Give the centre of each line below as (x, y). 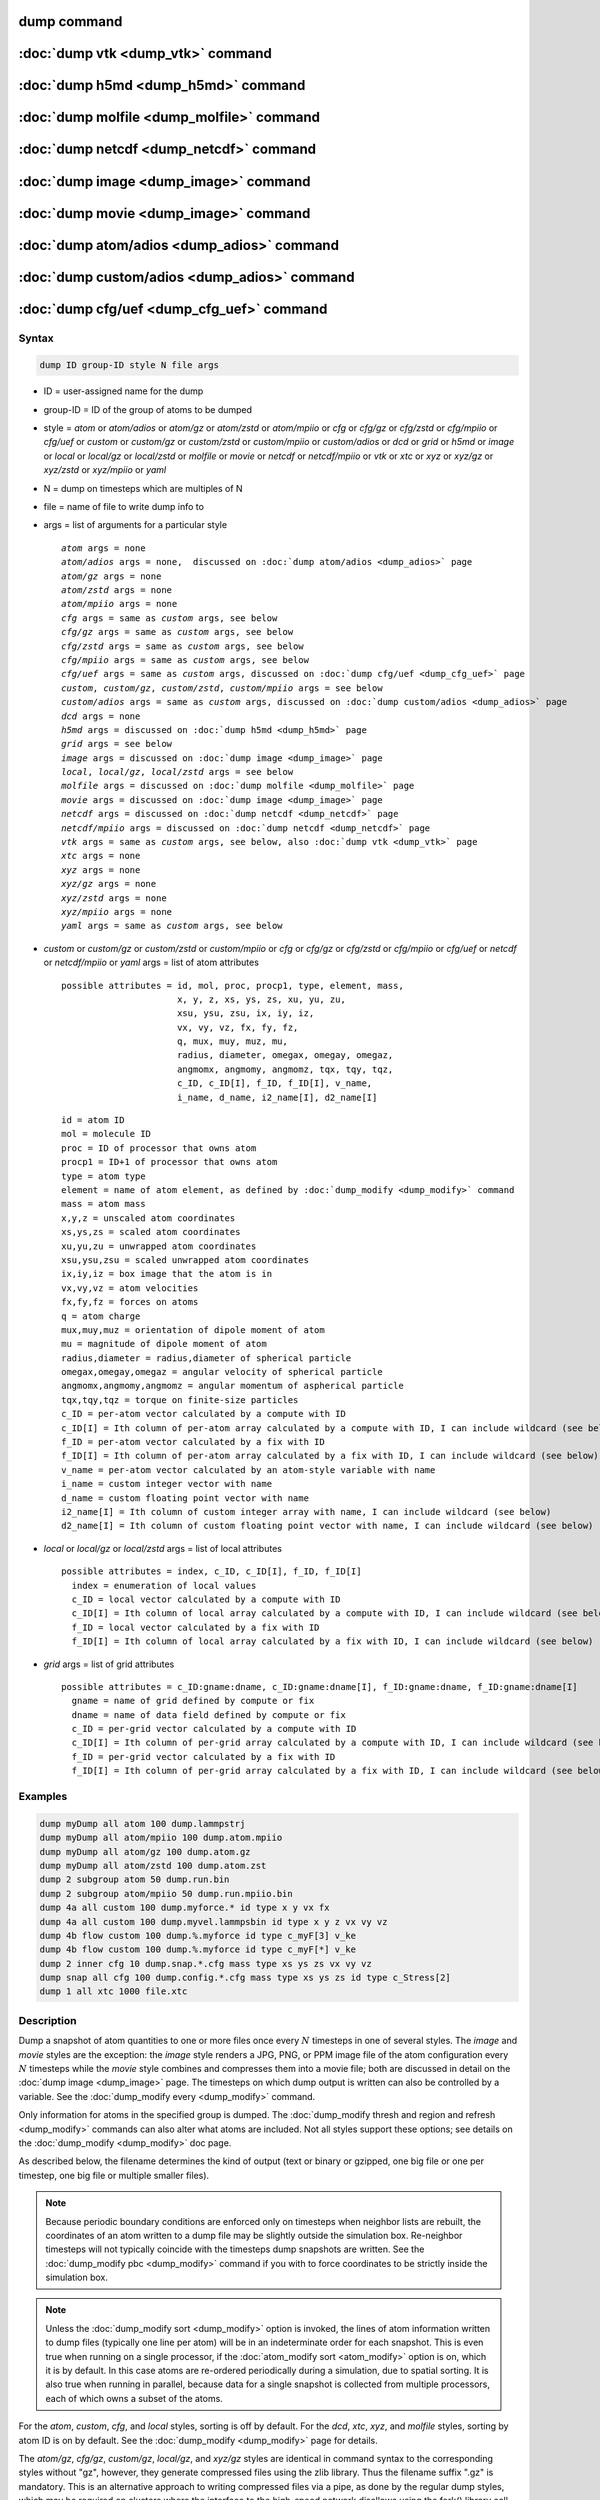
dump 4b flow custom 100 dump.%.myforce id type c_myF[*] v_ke (198, 1949)
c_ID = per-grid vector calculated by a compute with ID (214, 1729)
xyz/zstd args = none (114, 898)
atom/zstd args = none (117, 589)
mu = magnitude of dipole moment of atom (164, 1344)
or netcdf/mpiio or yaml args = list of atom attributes (151, 962)
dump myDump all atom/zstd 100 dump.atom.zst (153, 1865)
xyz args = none (101, 869)
